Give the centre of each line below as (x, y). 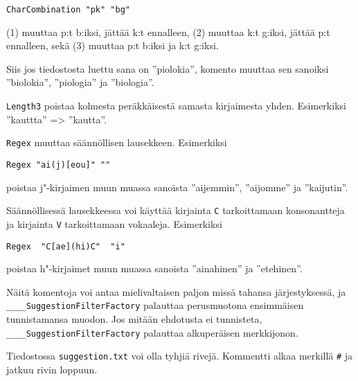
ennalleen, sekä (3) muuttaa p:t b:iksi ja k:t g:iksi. (113, 45)
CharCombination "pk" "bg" (68, 10)
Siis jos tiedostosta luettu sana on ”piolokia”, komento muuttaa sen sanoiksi (168, 68)
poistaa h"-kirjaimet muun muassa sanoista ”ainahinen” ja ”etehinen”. (154, 268)
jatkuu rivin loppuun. (52, 369)
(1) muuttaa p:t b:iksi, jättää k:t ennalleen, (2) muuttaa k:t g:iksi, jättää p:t (168, 32)
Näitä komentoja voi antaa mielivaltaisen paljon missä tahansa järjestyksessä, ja (176, 291)
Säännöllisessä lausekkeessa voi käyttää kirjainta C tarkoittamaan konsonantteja (176, 210)
